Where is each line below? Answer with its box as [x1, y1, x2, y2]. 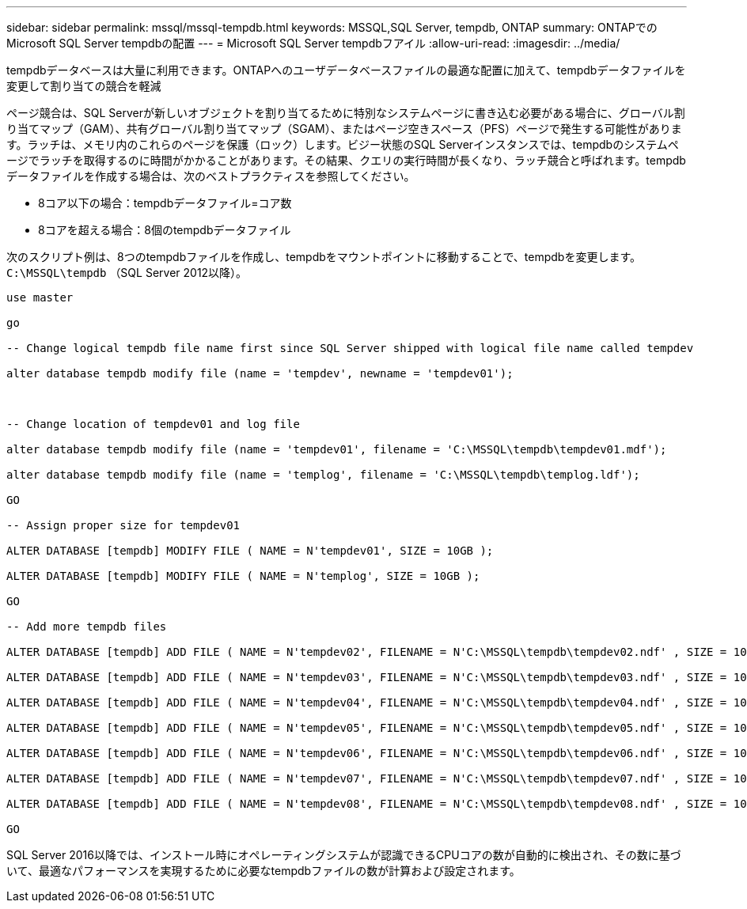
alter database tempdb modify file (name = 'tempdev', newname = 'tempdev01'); [6, 367, 514, 380]
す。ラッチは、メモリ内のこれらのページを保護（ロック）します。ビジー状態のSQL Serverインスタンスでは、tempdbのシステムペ [6, 138, 679, 151]
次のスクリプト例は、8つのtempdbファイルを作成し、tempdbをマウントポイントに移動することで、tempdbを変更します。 [6, 250, 642, 263]
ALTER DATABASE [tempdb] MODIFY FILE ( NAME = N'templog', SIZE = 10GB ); [6, 570, 480, 582]
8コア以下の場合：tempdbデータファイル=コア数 [38, 196, 292, 210]
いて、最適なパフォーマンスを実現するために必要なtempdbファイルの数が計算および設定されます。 [6, 864, 521, 877]
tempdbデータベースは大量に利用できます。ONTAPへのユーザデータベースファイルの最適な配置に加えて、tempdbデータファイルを [6, 63, 686, 77]
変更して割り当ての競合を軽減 [6, 79, 161, 93]
